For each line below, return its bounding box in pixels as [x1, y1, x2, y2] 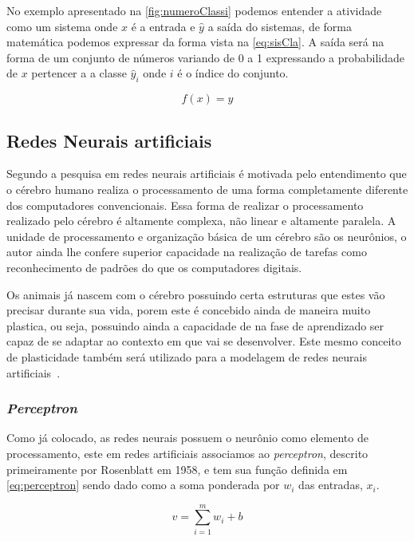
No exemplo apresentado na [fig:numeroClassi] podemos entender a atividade [6, 2, 382, 18]
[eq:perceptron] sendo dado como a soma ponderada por [6, 476, 280, 493]
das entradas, [298, 476, 363, 493]
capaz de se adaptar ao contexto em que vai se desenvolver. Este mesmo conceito [6, 333, 401, 349]
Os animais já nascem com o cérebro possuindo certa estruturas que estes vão [6, 286, 385, 302]
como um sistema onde [6, 18, 118, 34]
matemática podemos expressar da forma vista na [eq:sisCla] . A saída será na [6, 34, 384, 50]
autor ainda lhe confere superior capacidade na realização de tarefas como [6, 243, 367, 260]
